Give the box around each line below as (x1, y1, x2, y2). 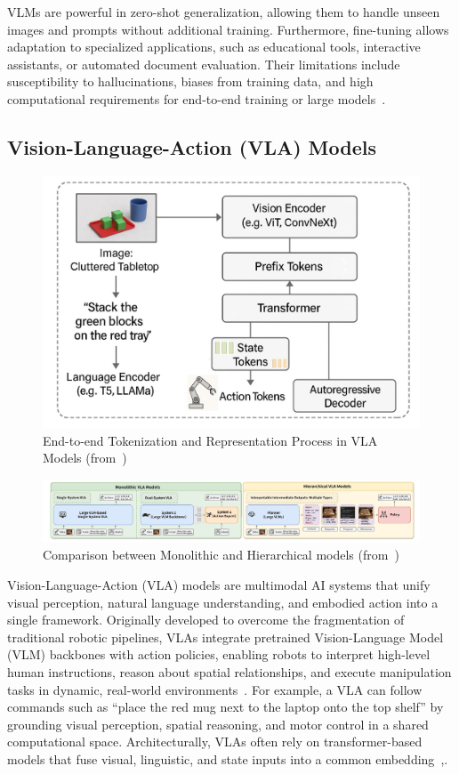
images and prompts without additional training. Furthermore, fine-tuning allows (7, 20, 449, 38)
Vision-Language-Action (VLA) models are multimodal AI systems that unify (7, 576, 431, 594)
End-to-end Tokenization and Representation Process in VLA (43, 431, 378, 449)
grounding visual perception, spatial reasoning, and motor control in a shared (7, 714, 429, 733)
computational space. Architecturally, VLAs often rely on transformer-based (7, 732, 423, 751)
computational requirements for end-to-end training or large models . (7, 89, 386, 108)
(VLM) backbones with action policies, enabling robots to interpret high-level (7, 645, 431, 664)
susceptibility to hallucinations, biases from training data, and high (7, 72, 374, 91)
